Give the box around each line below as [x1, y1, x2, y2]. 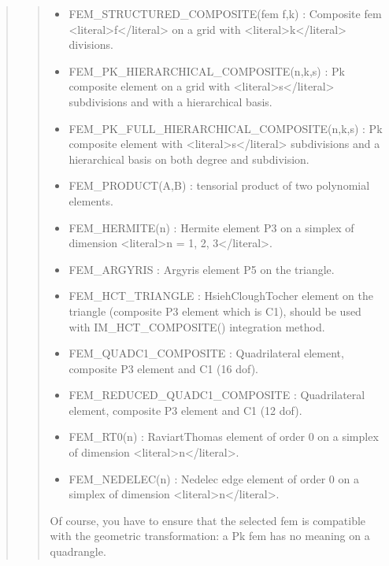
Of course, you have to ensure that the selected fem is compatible [50, 512, 366, 528]
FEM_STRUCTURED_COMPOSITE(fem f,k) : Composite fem [69, 6, 382, 21]
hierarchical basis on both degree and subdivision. [69, 150, 309, 167]
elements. [69, 192, 113, 209]
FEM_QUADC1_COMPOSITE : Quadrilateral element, [69, 345, 344, 361]
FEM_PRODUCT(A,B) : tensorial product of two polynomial [69, 177, 370, 194]
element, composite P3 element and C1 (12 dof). [69, 401, 302, 418]
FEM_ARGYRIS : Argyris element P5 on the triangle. [69, 261, 335, 277]
